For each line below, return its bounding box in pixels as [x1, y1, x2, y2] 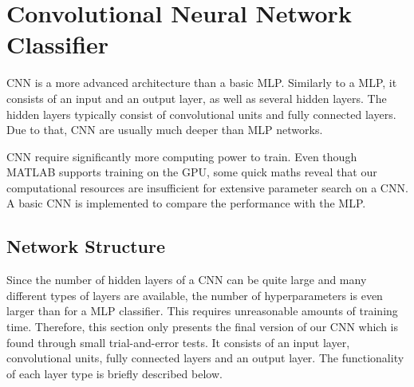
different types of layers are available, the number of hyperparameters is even [6, 286, 383, 303]
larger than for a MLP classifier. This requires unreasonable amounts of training [6, 302, 398, 319]
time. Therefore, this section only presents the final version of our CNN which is [6, 318, 399, 335]
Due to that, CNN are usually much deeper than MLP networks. [6, 121, 323, 138]
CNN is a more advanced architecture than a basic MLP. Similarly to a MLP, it [6, 74, 397, 91]
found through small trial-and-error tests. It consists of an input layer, [6, 334, 350, 350]
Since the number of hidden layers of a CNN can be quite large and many [6, 271, 367, 288]
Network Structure [6, 234, 166, 259]
